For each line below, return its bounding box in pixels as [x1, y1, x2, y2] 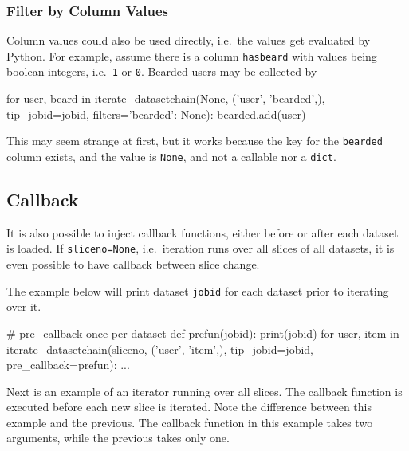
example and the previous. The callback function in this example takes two [6, 414, 373, 430]
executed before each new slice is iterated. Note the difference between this [6, 398, 372, 415]
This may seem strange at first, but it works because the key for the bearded [6, 132, 383, 149]
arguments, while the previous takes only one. [6, 429, 230, 446]
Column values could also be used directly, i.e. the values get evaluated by [6, 32, 371, 49]
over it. [6, 298, 41, 315]
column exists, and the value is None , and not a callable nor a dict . [6, 147, 336, 164]
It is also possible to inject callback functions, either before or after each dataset [6, 224, 399, 241]
